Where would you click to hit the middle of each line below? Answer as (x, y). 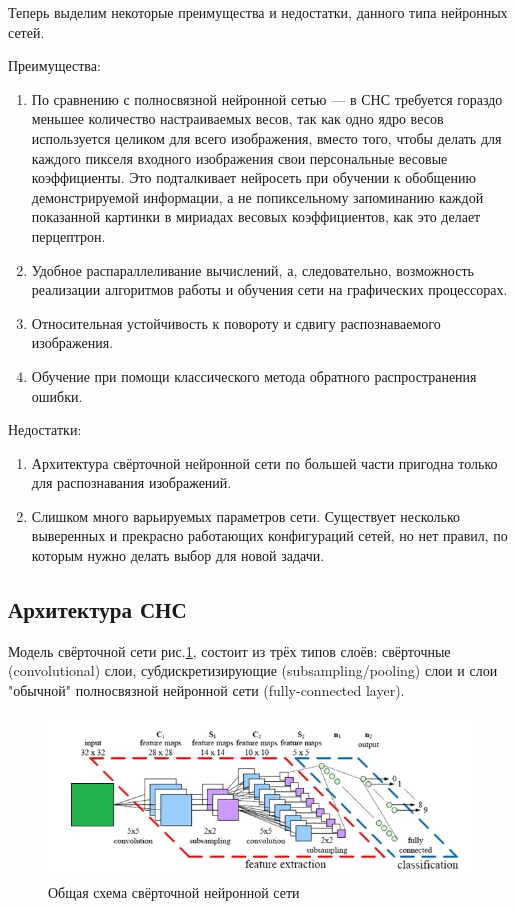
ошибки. (57, 395)
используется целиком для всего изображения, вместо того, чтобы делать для (266, 137)
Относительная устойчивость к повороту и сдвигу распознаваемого (236, 322)
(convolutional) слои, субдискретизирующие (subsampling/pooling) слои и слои (253, 670)
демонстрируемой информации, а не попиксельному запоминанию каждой (257, 196)
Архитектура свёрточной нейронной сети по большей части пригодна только (264, 462)
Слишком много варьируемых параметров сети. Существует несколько (245, 515)
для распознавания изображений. (131, 482)
